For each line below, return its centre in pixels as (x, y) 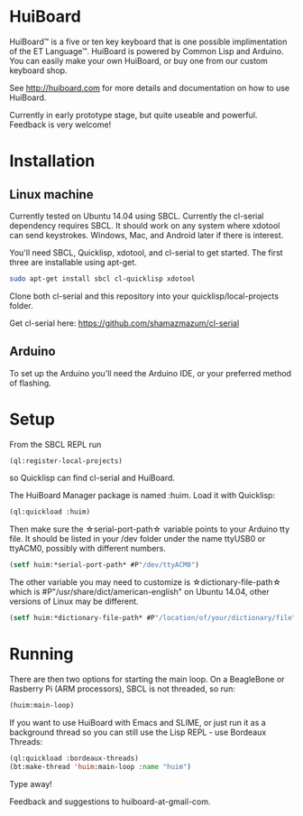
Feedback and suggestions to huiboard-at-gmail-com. (110, 802)
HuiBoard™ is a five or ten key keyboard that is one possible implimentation (148, 42)
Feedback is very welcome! (60, 125)
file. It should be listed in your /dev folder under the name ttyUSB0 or (138, 539)
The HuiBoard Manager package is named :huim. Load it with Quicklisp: (142, 496)
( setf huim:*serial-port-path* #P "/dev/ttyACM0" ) (105, 565)
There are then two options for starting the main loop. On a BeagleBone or (147, 679)
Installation (52, 161)
